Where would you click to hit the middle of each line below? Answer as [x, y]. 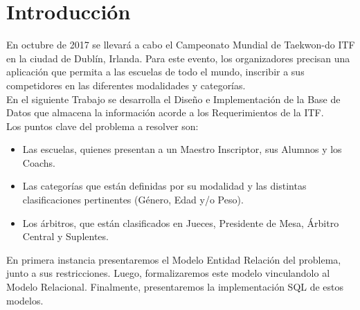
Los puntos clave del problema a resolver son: [102, 126]
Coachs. [39, 162]
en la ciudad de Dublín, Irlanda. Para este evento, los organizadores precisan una [178, 58]
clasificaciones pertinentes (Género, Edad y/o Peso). [133, 200]
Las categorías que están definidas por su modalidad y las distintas [164, 186]
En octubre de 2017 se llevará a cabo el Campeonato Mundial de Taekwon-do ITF [181, 45]
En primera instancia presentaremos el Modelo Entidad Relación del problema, [174, 259]
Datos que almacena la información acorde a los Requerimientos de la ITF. [165, 112]
